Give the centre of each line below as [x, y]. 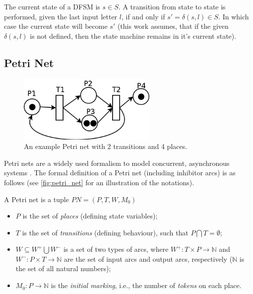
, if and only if [143, 16]
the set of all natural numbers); [63, 268]
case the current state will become [56, 26]
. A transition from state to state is [172, 6]
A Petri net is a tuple [36, 199]
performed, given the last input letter [61, 16]
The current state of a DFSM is [52, 6]
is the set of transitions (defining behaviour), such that [105, 232]
